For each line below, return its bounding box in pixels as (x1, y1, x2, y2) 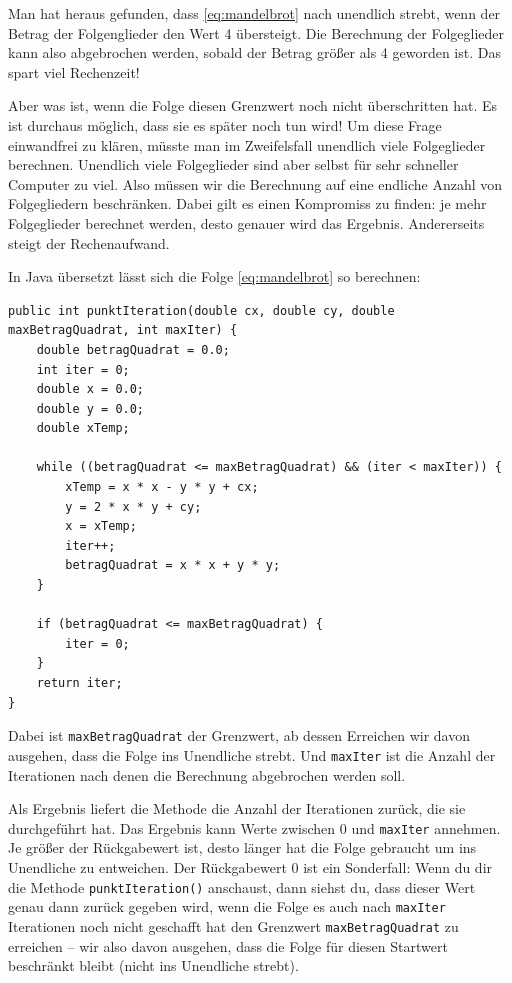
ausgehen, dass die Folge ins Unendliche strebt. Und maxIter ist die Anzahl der (8, 744, 496, 765)
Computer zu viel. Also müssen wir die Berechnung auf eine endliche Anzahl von (8, 173, 503, 194)
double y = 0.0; (36, 401, 145, 416)
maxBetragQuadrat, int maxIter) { (8, 323, 238, 338)
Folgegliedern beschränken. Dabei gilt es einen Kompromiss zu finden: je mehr (8, 193, 487, 214)
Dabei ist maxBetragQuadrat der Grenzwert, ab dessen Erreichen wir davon (8, 725, 470, 746)
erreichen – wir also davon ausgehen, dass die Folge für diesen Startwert (8, 935, 448, 956)
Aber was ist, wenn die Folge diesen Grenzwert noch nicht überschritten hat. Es (8, 95, 498, 116)
